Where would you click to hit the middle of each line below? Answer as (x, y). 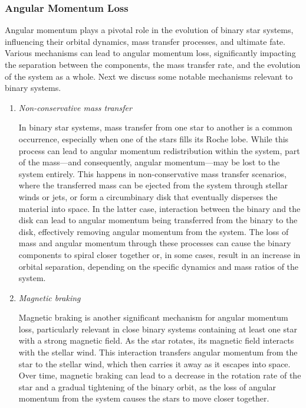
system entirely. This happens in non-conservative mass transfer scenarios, (152, 173)
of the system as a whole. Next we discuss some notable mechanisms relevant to (149, 76)
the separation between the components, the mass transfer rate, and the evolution (153, 64)
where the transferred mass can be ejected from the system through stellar (153, 185)
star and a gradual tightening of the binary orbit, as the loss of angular (147, 386)
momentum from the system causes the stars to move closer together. (144, 398)
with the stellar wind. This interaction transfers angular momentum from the (158, 352)
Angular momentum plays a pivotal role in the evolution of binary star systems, (149, 30)
